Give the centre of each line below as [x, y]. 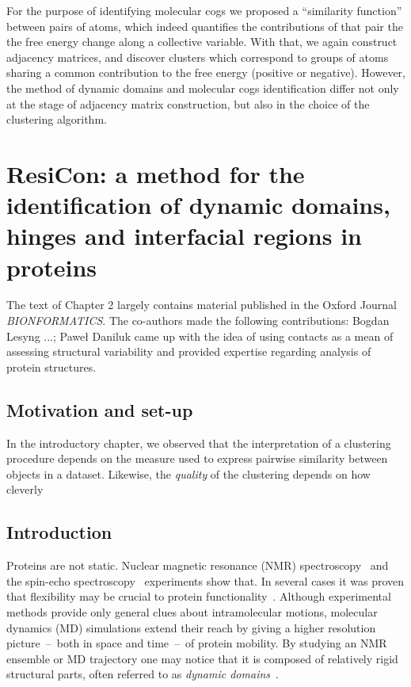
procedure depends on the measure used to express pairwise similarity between [197, 458]
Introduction [59, 532]
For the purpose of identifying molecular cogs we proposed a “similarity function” [204, 10]
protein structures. [51, 366]
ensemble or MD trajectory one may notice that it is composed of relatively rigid [202, 658]
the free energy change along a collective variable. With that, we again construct [202, 42]
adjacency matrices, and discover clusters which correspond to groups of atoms [198, 57]
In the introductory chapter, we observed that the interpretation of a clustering [199, 443]
